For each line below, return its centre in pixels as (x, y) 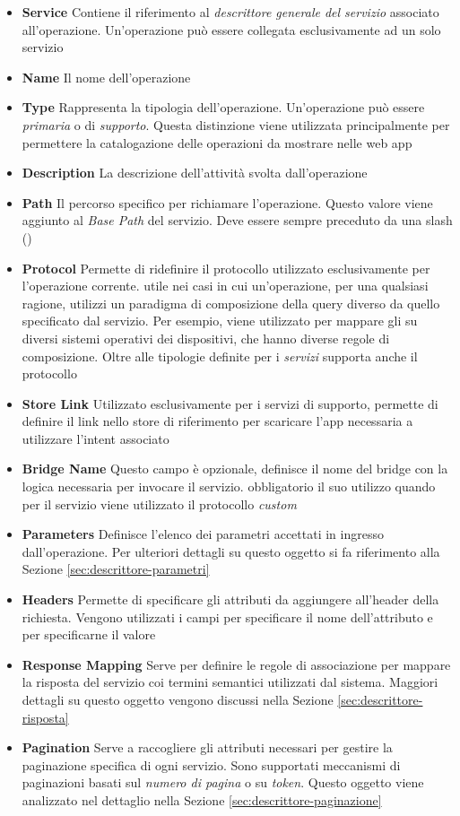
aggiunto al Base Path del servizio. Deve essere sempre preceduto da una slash (237, 220)
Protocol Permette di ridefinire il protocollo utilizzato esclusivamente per (226, 268)
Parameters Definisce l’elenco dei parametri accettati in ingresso (203, 534)
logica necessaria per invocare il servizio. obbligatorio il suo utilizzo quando (229, 486)
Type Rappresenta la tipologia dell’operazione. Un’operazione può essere (223, 107)
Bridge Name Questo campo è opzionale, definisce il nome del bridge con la (235, 469)
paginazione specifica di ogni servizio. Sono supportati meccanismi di (211, 764)
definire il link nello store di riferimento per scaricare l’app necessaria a (217, 421)
